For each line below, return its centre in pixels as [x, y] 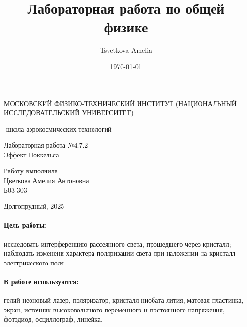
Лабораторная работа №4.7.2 [46, 145]
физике [126, 27]
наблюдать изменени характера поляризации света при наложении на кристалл [120, 253]
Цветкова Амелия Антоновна [46, 180]
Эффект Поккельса [31, 154]
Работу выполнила [31, 171]
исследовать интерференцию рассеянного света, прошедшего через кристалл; [117, 243]
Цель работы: [25, 225]
